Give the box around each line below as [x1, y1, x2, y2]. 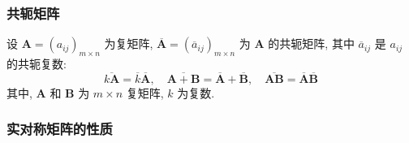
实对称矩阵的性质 [6, 119, 113, 139]
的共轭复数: [6, 55, 67, 72]
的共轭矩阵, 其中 [268, 35, 355, 52]
